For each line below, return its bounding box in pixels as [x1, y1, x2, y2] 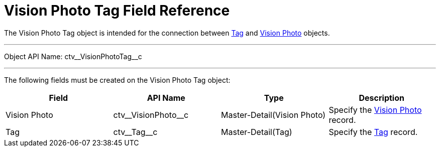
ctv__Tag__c [113, 126, 158, 137]
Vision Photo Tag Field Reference [4, 2, 230, 19]
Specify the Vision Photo [328, 104, 422, 115]
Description [359, 92, 404, 103]
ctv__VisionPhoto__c [113, 109, 189, 120]
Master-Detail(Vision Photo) [221, 109, 326, 120]
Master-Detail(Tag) [221, 126, 292, 137]
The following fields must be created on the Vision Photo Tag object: [4, 75, 231, 84]
